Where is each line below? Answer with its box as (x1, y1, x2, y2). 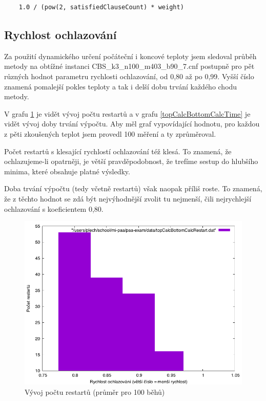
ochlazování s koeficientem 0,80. (4, 203, 104, 214)
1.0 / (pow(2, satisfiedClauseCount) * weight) (18, 4, 184, 11)
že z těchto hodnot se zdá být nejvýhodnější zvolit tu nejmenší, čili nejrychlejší (4, 193, 252, 204)
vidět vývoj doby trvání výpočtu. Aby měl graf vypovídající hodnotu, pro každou (4, 118, 260, 129)
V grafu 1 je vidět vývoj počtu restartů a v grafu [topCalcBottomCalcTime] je (4, 108, 251, 119)
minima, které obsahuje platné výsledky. (4, 166, 130, 176)
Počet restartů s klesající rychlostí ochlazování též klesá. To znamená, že (4, 145, 232, 156)
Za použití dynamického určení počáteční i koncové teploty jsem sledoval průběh (4, 50, 257, 61)
